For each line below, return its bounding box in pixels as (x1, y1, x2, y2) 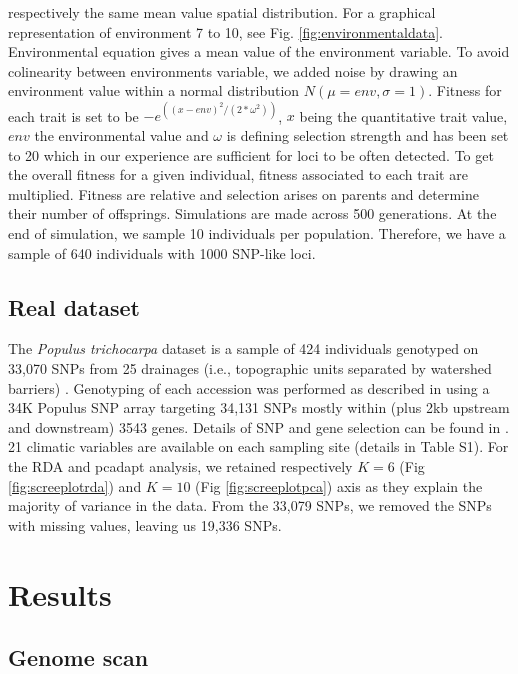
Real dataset (8, 291, 140, 322)
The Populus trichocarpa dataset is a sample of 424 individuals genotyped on (8, 338, 479, 359)
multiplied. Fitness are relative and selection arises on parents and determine (8, 183, 480, 204)
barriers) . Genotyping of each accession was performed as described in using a (8, 377, 490, 398)
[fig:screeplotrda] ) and (8, 475, 142, 496)
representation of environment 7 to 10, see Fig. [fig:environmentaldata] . (8, 21, 443, 42)
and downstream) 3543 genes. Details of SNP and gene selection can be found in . (8, 416, 509, 437)
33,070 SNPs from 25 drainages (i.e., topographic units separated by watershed (8, 358, 492, 379)
